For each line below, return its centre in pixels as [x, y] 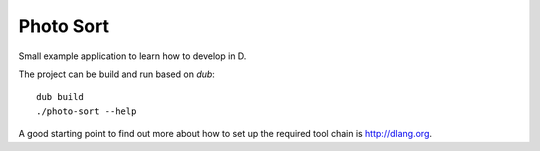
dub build [60, 97]
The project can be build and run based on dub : [116, 74]
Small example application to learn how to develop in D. [132, 56]
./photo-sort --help [86, 111]
